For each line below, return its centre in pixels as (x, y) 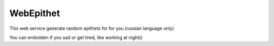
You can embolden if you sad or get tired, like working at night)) (76, 37)
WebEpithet (35, 13)
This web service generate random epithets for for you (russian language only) (92, 28)
